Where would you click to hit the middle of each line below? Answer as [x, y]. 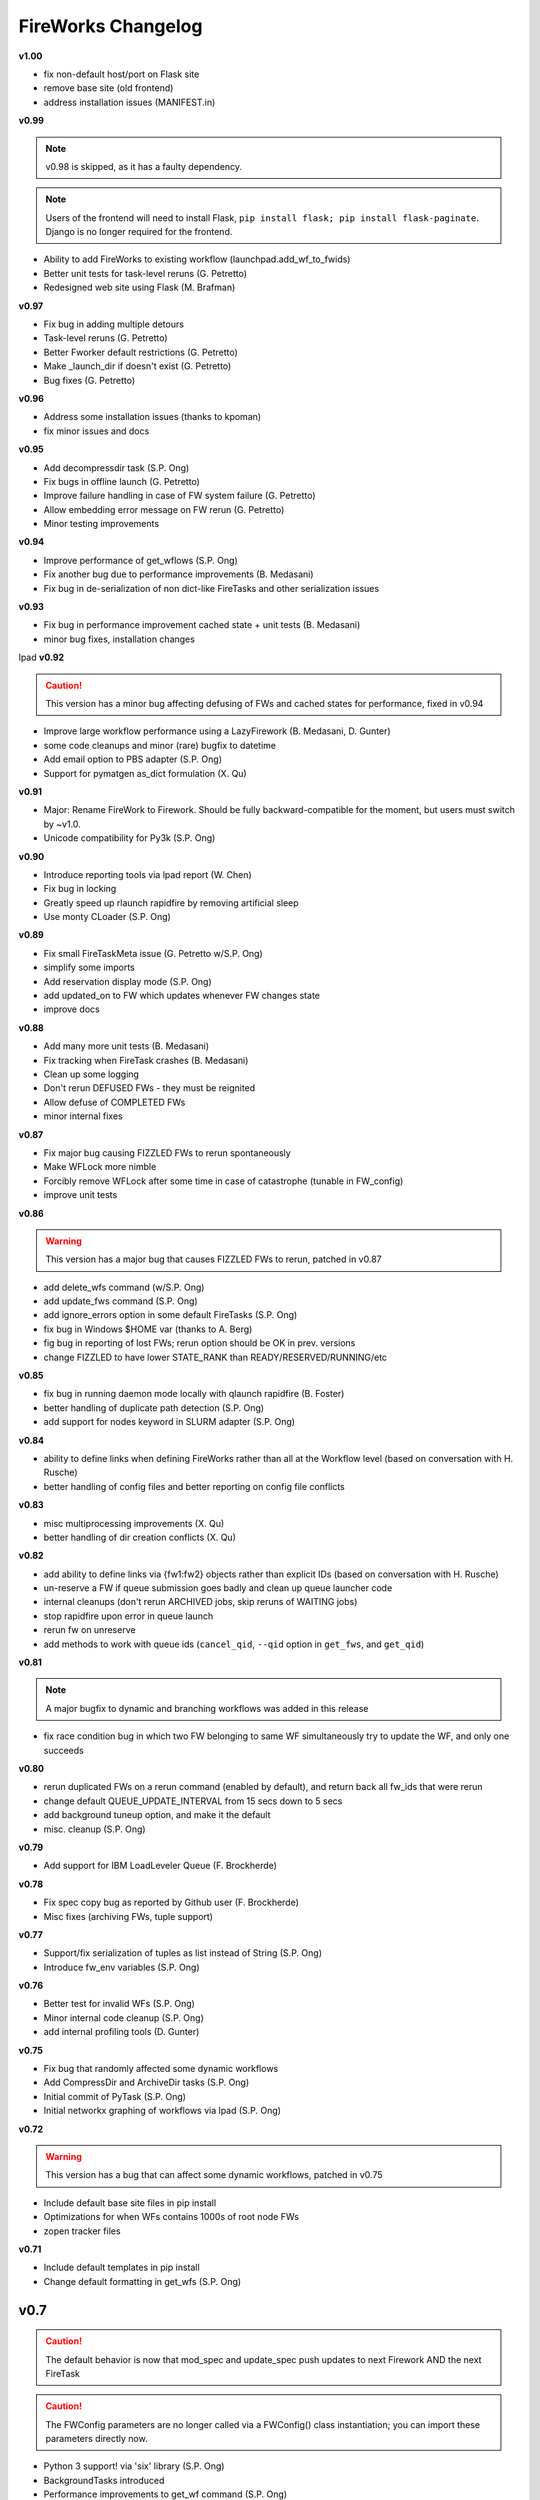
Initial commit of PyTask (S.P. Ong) [115, 2096]
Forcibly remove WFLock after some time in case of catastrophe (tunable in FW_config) [223, 1181]
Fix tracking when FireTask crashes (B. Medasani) [146, 1060]
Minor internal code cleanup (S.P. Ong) [124, 2017]
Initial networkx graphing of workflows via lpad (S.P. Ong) [162, 2111]
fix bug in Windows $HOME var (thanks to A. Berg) [148, 1329]
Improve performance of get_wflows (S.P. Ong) [141, 560]
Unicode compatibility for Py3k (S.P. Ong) [129, 838]
